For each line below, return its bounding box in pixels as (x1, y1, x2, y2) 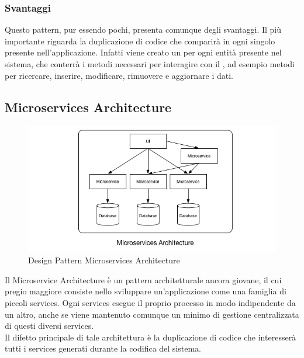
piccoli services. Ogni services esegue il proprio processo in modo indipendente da (5, 296, 296, 308)
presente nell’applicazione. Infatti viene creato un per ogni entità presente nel (5, 46, 282, 58)
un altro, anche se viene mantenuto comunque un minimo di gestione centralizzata (5, 308, 299, 320)
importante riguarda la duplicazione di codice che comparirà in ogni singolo (5, 34, 275, 47)
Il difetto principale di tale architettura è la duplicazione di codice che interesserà (5, 331, 296, 343)
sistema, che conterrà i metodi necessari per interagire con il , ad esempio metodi (5, 58, 295, 69)
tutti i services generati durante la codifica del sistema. (5, 342, 202, 354)
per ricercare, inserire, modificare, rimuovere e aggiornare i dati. (5, 69, 233, 81)
